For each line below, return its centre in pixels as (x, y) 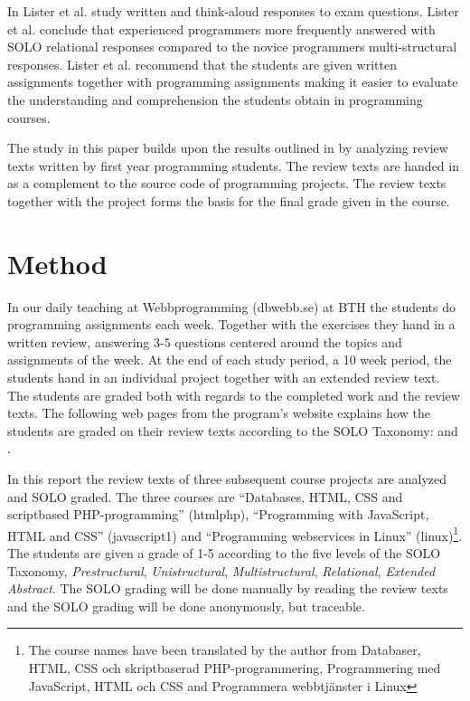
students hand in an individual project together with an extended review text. (224, 378)
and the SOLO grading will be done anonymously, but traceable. (186, 606)
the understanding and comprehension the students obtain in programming (215, 99)
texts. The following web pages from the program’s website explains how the (219, 413)
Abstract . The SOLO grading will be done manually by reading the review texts (228, 588)
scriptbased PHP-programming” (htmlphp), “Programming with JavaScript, (218, 514)
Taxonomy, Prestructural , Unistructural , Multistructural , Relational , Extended (221, 570)
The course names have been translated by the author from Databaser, (225, 650)
